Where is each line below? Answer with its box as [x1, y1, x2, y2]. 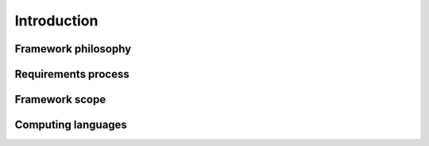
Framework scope [14, 93, 106, 106]
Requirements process [14, 67, 130, 81]
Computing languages [14, 118, 127, 132]
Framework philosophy [14, 42, 132, 56]
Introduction [14, 12, 99, 29]
